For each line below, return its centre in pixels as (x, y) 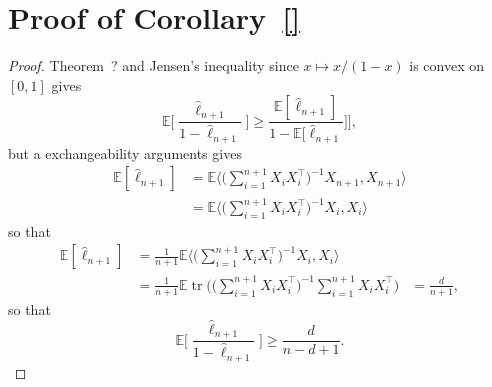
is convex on (447, 65)
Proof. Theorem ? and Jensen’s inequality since (153, 65)
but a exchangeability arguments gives (125, 152)
